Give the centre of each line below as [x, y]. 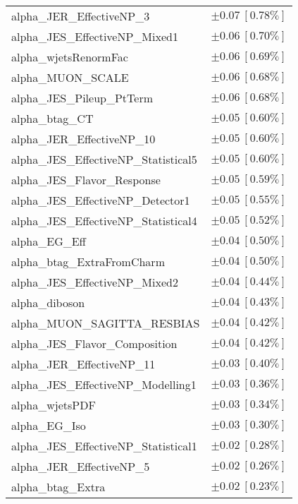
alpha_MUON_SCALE [70, 77]
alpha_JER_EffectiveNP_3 [81, 16]
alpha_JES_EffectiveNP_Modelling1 [104, 384]
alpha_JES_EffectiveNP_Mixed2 [95, 282]
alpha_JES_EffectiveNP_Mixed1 [95, 36]
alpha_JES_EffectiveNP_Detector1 [101, 200]
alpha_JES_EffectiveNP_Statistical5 [104, 159]
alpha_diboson [48, 302]
